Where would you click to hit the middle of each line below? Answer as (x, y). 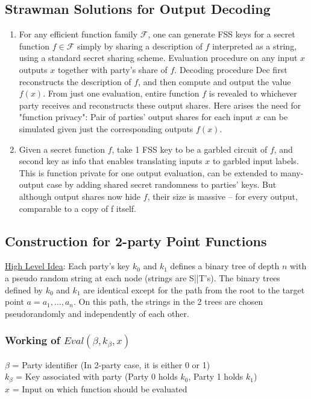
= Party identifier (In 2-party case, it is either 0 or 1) (111, 364)
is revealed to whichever (253, 93)
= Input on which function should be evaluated (100, 388)
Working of (33, 340)
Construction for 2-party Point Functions (136, 241)
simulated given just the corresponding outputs (106, 128)
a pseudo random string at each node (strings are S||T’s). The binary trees (143, 277)
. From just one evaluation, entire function (121, 93)
